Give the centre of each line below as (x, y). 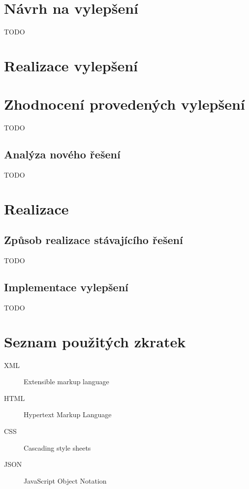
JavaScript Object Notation (65, 480)
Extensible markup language (66, 382)
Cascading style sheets (57, 447)
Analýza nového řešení (62, 154)
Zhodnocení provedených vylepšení (124, 104)
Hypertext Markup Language (68, 414)
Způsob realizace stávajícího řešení (93, 240)
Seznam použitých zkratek (95, 341)
